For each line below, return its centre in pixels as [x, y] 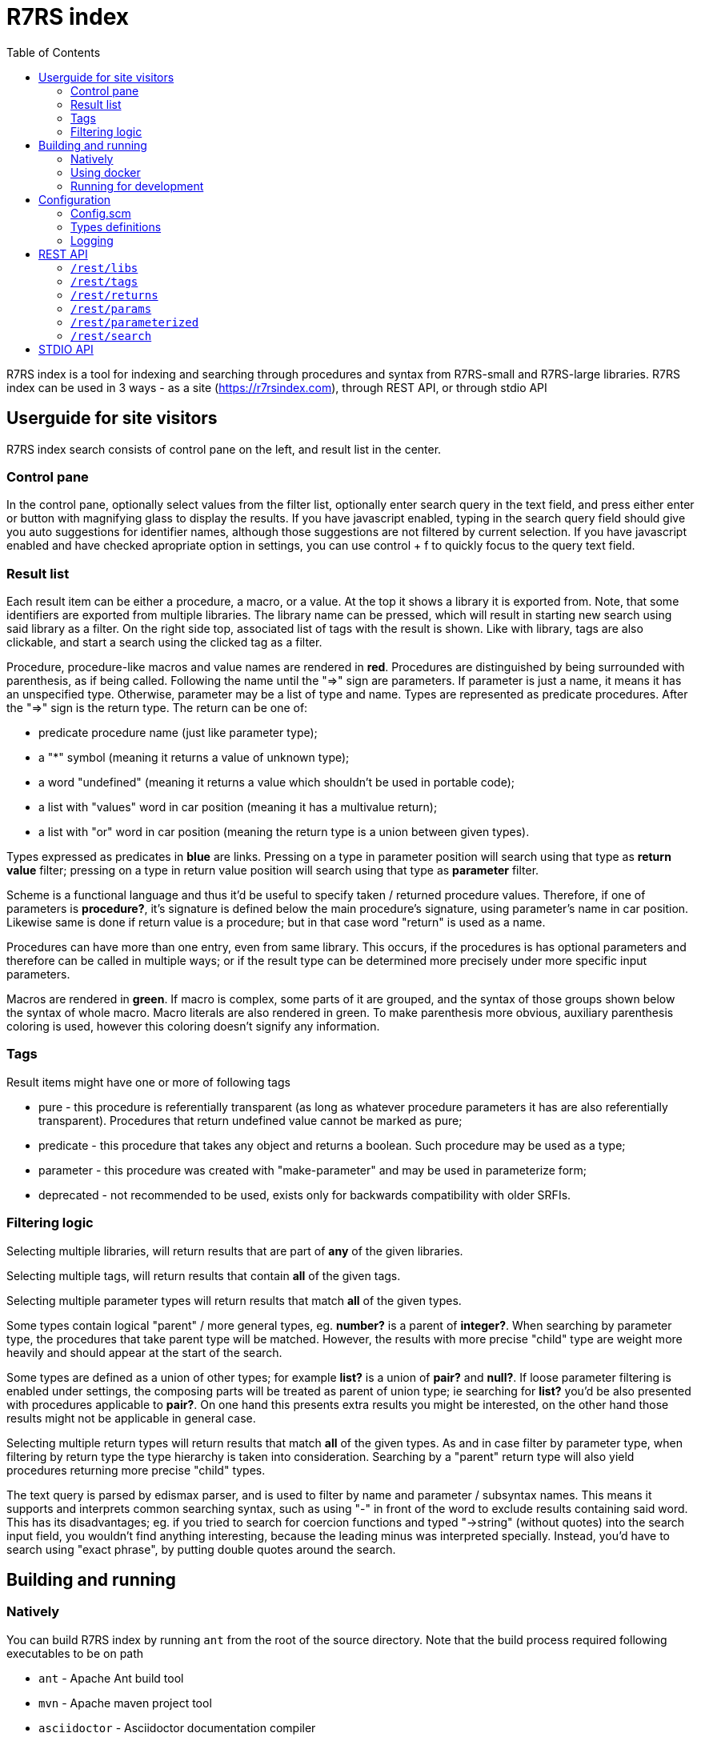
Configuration [75, 199]
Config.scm [101, 213]
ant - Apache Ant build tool [111, 1678]
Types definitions [116, 226]
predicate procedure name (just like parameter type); [178, 733]
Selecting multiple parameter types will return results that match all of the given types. [234, 1300]
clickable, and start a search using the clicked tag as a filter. [164, 642]
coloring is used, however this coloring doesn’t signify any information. [193, 1027]
